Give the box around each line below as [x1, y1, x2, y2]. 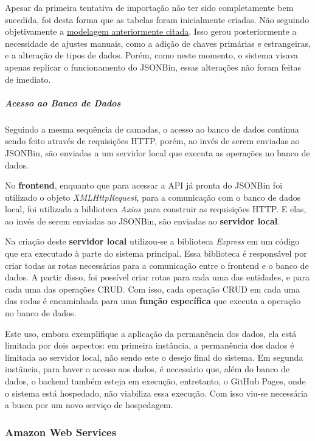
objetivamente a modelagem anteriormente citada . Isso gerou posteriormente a [5, 25, 297, 38]
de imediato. [5, 72, 51, 85]
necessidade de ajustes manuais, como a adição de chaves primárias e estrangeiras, [5, 36, 311, 49]
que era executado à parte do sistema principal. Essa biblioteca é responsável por [5, 247, 307, 260]
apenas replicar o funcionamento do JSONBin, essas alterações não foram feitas [5, 60, 302, 73]
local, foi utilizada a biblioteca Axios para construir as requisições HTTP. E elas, [5, 203, 306, 215]
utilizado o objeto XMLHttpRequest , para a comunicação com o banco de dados [5, 190, 301, 203]
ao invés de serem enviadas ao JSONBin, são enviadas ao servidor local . [5, 214, 280, 227]
